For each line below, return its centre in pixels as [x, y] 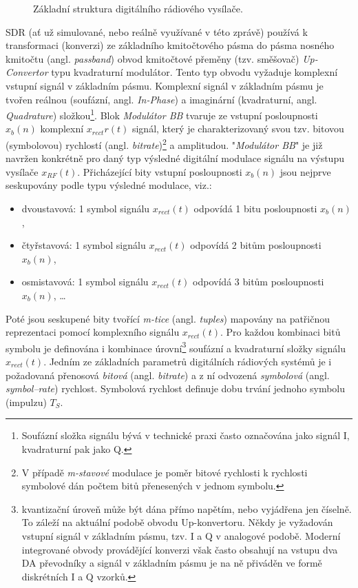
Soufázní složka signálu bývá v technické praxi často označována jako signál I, [186, 435]
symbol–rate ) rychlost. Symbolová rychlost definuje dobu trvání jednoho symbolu [176, 388]
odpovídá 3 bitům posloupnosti [259, 282]
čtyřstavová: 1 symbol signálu [84, 245]
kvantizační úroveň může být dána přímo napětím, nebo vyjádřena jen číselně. [187, 508]
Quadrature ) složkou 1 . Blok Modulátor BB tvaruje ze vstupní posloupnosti [162, 114]
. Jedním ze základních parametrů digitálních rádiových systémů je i [188, 362]
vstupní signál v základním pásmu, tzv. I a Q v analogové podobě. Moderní [181, 535]
